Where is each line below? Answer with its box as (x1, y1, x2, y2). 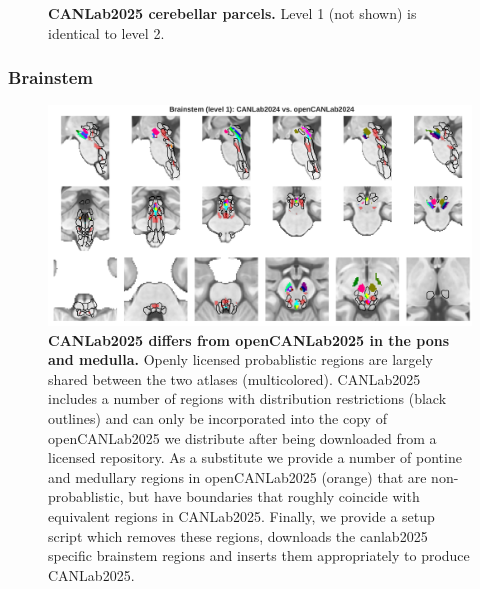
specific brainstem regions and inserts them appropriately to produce (48, 545, 470, 566)
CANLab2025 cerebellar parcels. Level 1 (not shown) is (48, 3, 417, 23)
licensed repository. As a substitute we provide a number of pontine (48, 447, 462, 468)
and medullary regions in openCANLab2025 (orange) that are (48, 466, 427, 487)
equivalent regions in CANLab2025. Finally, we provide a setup (48, 506, 435, 527)
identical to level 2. (48, 22, 165, 43)
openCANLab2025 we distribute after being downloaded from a (48, 427, 437, 448)
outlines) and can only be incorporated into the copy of (48, 408, 387, 429)
